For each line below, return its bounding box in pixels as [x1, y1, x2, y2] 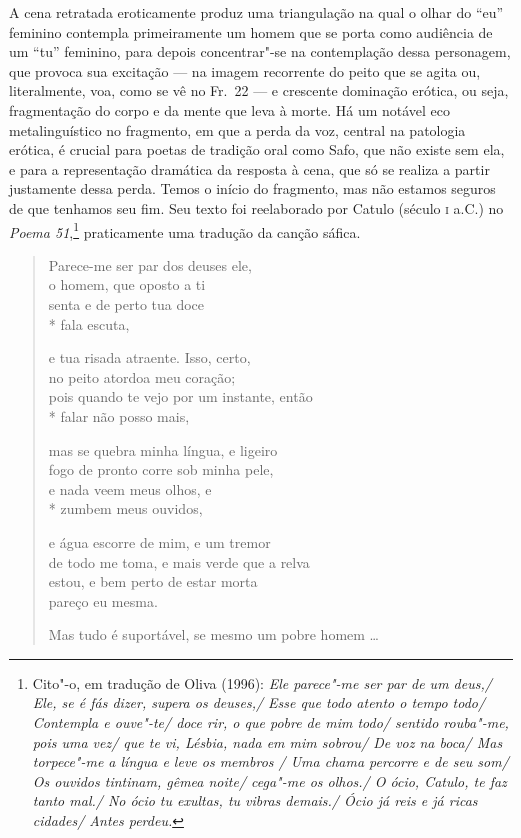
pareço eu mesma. [48, 590, 158, 611]
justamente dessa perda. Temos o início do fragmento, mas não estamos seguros [9, 178, 496, 199]
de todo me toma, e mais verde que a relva [48, 551, 310, 572]
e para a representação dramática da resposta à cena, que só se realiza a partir [9, 158, 490, 179]
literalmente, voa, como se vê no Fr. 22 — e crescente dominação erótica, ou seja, [9, 80, 509, 101]
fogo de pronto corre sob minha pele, [48, 459, 274, 480]
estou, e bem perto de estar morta [48, 571, 258, 592]
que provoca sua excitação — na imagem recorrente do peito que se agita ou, [9, 60, 481, 81]
